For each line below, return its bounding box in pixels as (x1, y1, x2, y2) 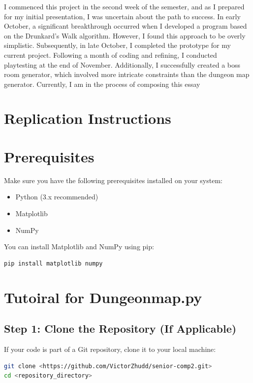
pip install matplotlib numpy (4, 260, 103, 267)
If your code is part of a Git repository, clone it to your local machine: (4, 344, 216, 354)
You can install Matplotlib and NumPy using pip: (4, 241, 154, 252)
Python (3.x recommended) (15, 191, 98, 202)
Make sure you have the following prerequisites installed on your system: (4, 175, 222, 185)
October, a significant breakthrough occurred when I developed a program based (4, 21, 247, 31)
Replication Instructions (4, 108, 171, 128)
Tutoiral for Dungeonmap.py (4, 287, 202, 307)
